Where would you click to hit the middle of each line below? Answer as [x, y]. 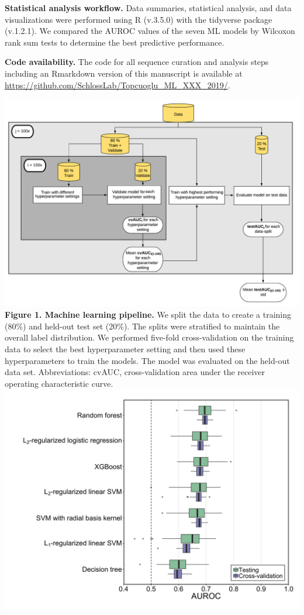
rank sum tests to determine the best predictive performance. [115, 42]
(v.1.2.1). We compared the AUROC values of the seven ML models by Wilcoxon [150, 31]
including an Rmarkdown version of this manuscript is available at [124, 73]
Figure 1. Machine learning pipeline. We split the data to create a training [148, 315]
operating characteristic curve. [59, 383]
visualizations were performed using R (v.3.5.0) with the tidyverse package [139, 19]
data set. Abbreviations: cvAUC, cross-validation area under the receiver [135, 372]
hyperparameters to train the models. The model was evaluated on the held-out [147, 360]
